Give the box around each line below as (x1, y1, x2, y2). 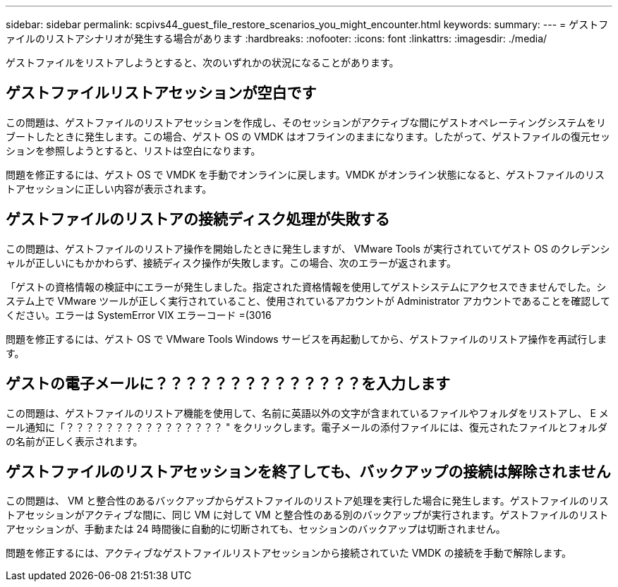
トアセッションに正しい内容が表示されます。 (6, 182, 212, 195)
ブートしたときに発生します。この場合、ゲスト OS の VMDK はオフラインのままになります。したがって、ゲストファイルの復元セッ (6, 130, 611, 143)
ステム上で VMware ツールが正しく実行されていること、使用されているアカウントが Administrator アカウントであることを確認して (6, 294, 610, 307)
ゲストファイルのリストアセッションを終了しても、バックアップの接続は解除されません (6, 462, 611, 480)
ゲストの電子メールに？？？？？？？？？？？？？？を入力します (6, 375, 450, 393)
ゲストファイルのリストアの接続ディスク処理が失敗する (6, 210, 390, 229)
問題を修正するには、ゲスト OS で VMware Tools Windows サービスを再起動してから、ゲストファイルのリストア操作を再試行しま (6, 332, 607, 345)
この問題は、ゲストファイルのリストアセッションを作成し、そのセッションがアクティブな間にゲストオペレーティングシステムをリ (6, 116, 606, 128)
